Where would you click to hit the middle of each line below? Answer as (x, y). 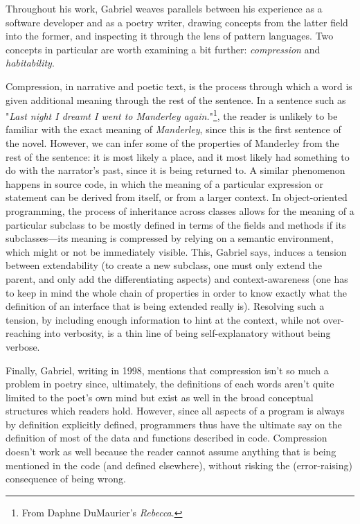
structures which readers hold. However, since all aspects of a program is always (175, 411)
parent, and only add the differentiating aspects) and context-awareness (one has (177, 278)
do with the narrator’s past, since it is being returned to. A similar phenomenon (175, 170)
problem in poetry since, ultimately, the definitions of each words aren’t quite (170, 384)
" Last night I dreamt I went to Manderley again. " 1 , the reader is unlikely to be (172, 115)
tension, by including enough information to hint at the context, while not (163, 319)
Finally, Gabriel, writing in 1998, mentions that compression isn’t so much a (167, 370)
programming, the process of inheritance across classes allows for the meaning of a (180, 210)
